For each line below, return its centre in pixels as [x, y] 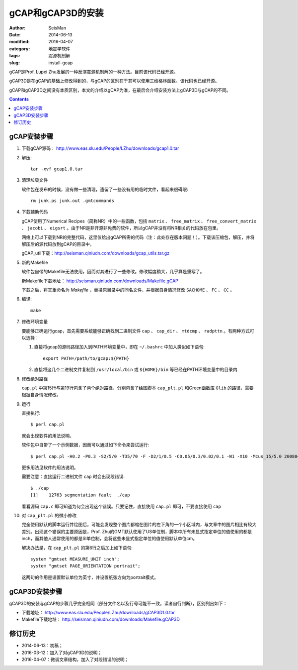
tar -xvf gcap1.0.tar [57, 169]
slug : [14, 63]
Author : [17, 28]
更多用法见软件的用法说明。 [50, 467]
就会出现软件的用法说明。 [48, 436]
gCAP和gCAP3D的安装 [56, 13]
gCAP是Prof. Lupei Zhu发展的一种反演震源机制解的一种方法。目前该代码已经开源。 [94, 72]
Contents [19, 99]
